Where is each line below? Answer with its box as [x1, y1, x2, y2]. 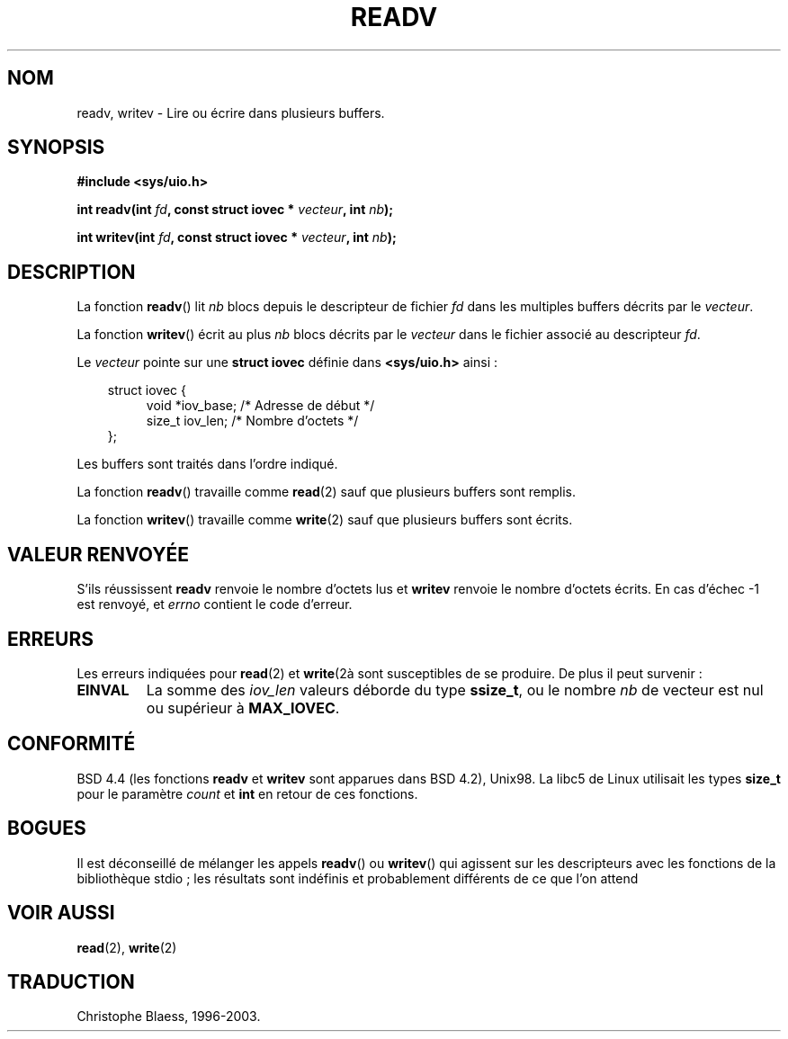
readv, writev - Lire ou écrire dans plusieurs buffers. [76, 104, 385, 121]
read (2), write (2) [76, 939, 177, 955]
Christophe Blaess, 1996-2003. [76, 1008, 261, 1025]
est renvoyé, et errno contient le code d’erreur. [76, 596, 353, 613]
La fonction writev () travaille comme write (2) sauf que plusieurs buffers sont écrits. [76, 512, 573, 528]
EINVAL [76, 680, 130, 699]
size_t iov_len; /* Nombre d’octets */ [146, 413, 359, 429]
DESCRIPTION [7, 260, 136, 283]
